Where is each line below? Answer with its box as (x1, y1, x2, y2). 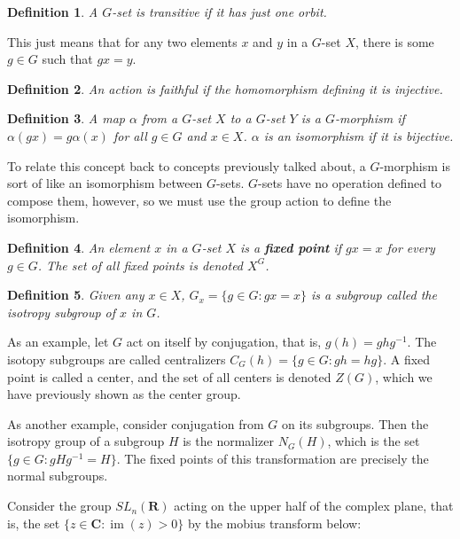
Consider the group (7, 496, 112, 515)
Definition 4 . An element (7, 238, 151, 256)
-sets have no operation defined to (258, 174, 442, 192)
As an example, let (7, 332, 109, 351)
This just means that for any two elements (7, 32, 238, 51)
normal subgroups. (7, 466, 108, 485)
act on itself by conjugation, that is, (126, 332, 322, 351)
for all (113, 126, 147, 145)
